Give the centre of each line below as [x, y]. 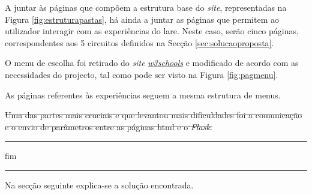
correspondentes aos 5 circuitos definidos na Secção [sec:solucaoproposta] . [139, 42]
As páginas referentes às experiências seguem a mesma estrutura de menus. [143, 94]
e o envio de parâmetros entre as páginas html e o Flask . [109, 126]
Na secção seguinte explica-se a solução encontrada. [99, 184]
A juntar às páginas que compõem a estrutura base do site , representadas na [146, 7]
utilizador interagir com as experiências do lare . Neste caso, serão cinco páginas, [152, 31]
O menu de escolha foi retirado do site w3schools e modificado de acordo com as [152, 63]
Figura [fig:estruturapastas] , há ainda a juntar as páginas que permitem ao [142, 19]
